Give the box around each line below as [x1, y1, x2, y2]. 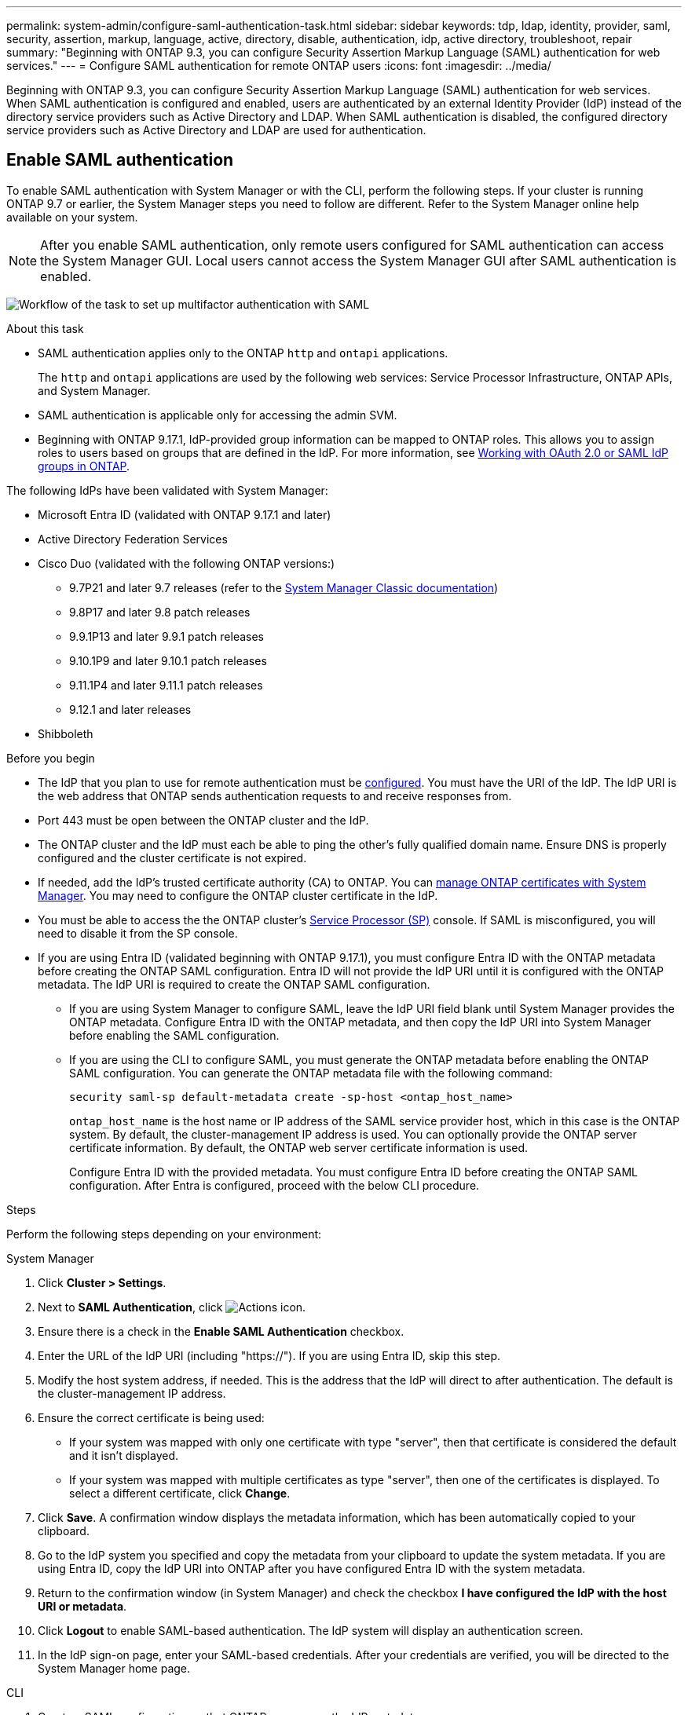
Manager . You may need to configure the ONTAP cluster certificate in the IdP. [38, 888, 438, 902]
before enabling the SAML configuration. [69, 1028, 280, 1042]
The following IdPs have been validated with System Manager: [6, 483, 328, 497]
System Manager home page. [38, 1661, 191, 1675]
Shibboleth [38, 726, 93, 740]
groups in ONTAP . [38, 459, 130, 473]
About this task [6, 321, 84, 335]
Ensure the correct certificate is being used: [38, 1410, 265, 1424]
